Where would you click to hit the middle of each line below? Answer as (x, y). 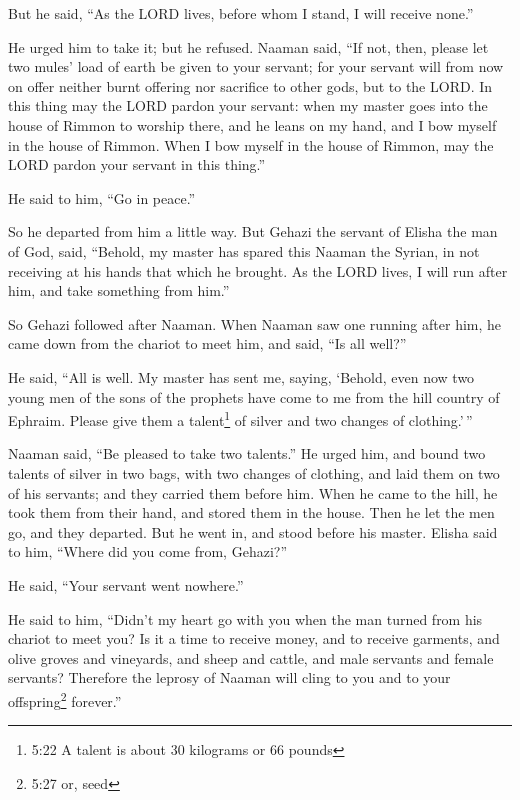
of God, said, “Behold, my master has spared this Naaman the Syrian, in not (244, 250)
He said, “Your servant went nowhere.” (126, 584)
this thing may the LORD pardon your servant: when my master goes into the (248, 105)
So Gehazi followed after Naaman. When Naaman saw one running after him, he (255, 323)
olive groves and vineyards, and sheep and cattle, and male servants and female (251, 657)
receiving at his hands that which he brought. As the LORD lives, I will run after (258, 270)
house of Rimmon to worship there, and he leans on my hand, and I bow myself (252, 124)
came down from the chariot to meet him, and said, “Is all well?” (207, 343)
